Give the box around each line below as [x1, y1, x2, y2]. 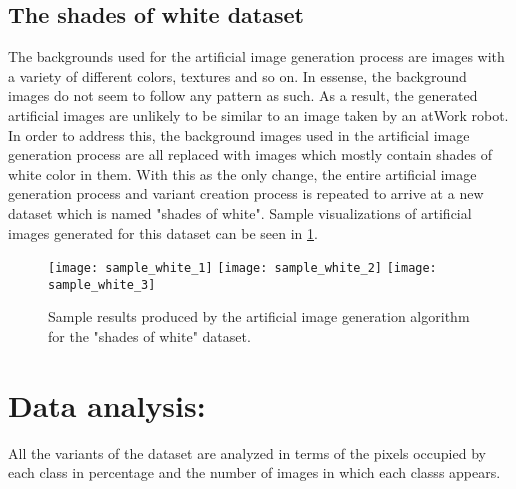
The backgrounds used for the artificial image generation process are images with [8, 46, 505, 67]
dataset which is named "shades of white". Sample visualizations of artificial [8, 202, 472, 223]
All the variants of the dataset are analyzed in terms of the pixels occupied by [8, 442, 486, 463]
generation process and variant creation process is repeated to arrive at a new [8, 183, 484, 204]
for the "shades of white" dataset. [48, 326, 251, 347]
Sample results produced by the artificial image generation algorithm [48, 306, 470, 327]
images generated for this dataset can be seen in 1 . [8, 222, 318, 243]
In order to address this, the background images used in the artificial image [8, 124, 470, 145]
